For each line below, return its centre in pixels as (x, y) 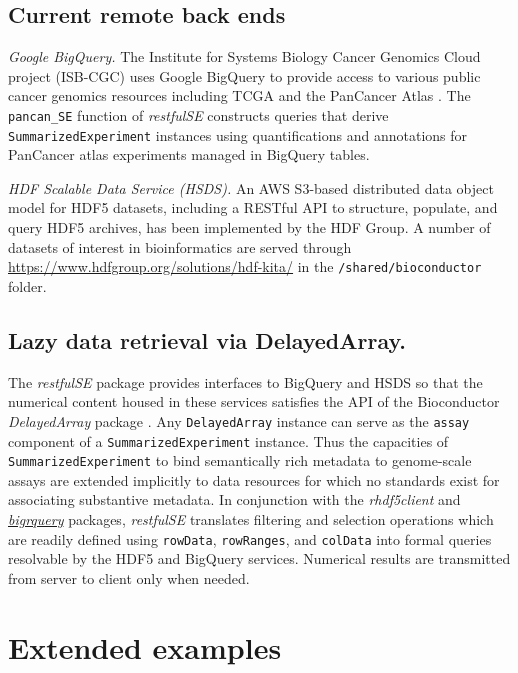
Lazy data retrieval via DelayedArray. (207, 339)
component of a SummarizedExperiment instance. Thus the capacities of (228, 440)
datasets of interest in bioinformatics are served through (180, 246)
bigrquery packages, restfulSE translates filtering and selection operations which (251, 519)
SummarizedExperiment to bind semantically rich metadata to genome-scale (240, 460)
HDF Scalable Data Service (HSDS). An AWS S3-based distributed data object (251, 187)
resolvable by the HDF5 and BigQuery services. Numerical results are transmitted (259, 558)
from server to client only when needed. (129, 577)
